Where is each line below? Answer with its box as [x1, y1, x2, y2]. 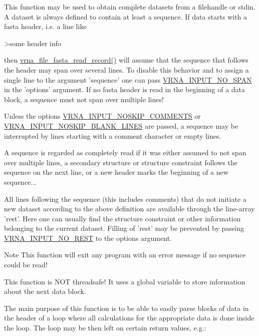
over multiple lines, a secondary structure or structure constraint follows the [4, 157, 237, 167]
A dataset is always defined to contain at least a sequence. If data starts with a [4, 11, 247, 22]
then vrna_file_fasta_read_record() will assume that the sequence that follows [4, 55, 248, 65]
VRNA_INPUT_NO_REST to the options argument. [4, 232, 172, 243]
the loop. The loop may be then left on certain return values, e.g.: [4, 322, 206, 333]
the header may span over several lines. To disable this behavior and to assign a [4, 64, 249, 75]
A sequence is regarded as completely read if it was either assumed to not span [4, 147, 246, 158]
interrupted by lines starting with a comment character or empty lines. [4, 130, 221, 141]
